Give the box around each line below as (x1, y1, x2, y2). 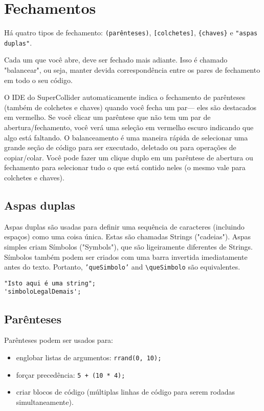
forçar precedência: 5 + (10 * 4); (16, 369, 125, 380)
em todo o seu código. (4, 74, 73, 85)
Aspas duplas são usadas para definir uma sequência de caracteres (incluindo (4, 221, 245, 232)
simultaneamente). (16, 396, 74, 407)
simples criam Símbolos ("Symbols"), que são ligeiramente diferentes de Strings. (4, 241, 253, 252)
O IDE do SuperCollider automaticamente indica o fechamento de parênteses (4, 92, 246, 102)
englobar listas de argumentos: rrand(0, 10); (16, 352, 162, 362)
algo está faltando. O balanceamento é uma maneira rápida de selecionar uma (4, 132, 248, 142)
